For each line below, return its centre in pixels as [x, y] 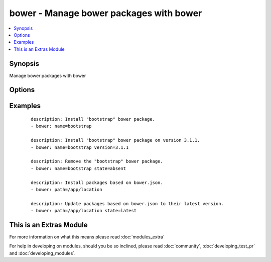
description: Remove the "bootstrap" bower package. [97, 161]
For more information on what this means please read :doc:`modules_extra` [87, 237]
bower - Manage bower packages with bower [106, 13]
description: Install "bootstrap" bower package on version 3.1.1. [115, 140]
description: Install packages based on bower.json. [97, 183]
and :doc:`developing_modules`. [42, 253]
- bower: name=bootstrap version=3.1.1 [80, 147]
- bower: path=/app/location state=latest [84, 211]
